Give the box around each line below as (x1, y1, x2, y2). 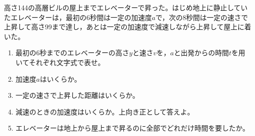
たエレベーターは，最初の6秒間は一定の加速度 (4, 12, 152, 22)
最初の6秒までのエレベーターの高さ (15, 47, 129, 58)
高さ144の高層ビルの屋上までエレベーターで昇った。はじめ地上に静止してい (4, 2, 248, 12)
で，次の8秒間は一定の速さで (155, 12, 248, 22)
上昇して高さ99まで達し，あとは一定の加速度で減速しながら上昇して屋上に (4, 22, 245, 32)
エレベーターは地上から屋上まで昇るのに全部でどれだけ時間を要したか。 (15, 123, 250, 133)
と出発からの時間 (173, 47, 229, 58)
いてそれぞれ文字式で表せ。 (15, 57, 105, 67)
